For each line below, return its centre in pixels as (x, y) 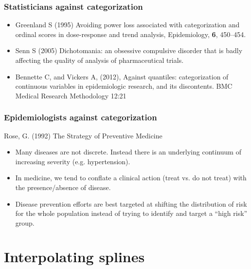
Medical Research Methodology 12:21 (71, 95)
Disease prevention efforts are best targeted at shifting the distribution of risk (131, 203)
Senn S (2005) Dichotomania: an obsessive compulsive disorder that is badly (129, 50)
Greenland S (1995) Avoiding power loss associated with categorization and (127, 25)
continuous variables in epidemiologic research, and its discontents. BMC (124, 86)
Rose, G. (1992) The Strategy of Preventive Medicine (83, 135)
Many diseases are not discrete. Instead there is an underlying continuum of (128, 152)
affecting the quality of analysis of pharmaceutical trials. (99, 60)
